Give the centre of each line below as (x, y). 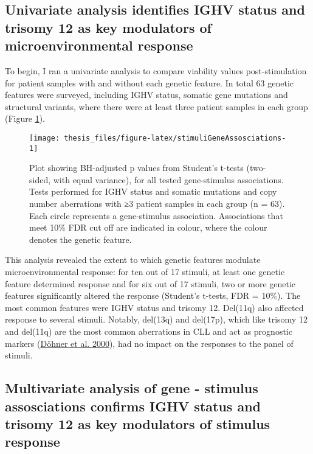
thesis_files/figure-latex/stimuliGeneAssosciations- (175, 138)
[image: (45, 138)
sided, (40, 179)
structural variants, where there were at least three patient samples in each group (156, 106)
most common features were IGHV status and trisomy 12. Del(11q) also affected (154, 307)
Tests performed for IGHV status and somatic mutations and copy (153, 191)
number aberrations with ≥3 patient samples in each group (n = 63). (157, 204)
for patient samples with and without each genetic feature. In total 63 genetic (150, 82)
